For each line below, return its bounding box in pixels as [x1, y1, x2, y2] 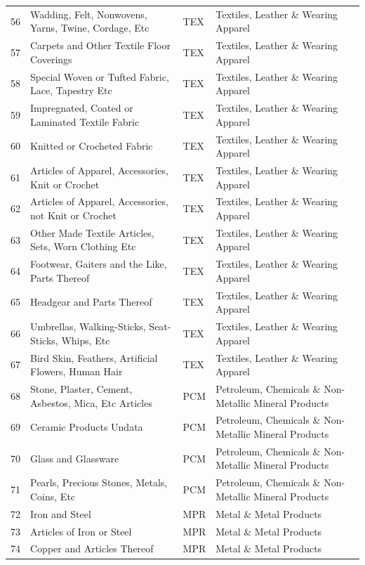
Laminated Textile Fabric [30, 114, 140, 129]
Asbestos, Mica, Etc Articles [30, 395, 152, 410]
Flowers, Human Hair [30, 364, 123, 379]
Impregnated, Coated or [30, 100, 133, 115]
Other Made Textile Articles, [30, 225, 154, 240]
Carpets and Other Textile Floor [30, 38, 171, 53]
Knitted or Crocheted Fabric [30, 138, 153, 153]
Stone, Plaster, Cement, [30, 382, 133, 396]
